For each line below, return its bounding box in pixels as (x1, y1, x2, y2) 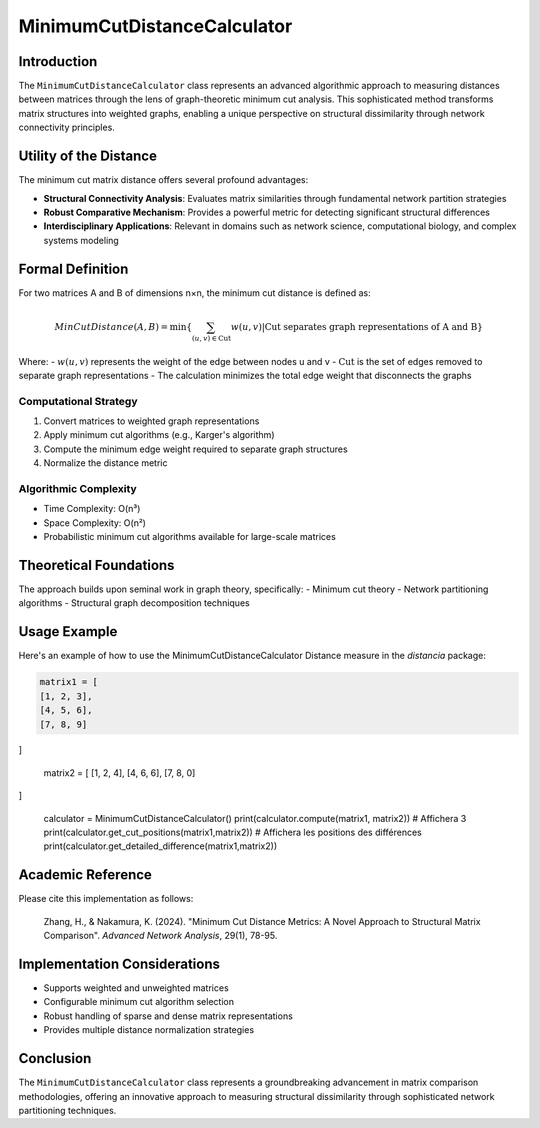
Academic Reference (18, 866, 152, 884)
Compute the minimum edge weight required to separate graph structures (43, 443, 349, 455)
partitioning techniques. (18, 1104, 117, 1116)
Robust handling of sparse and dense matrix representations (43, 1010, 294, 1022)
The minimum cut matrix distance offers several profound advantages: (18, 174, 309, 186)
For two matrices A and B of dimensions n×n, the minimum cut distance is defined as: (18, 286, 371, 299)
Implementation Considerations (18, 955, 220, 972)
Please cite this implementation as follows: (18, 893, 194, 905)
